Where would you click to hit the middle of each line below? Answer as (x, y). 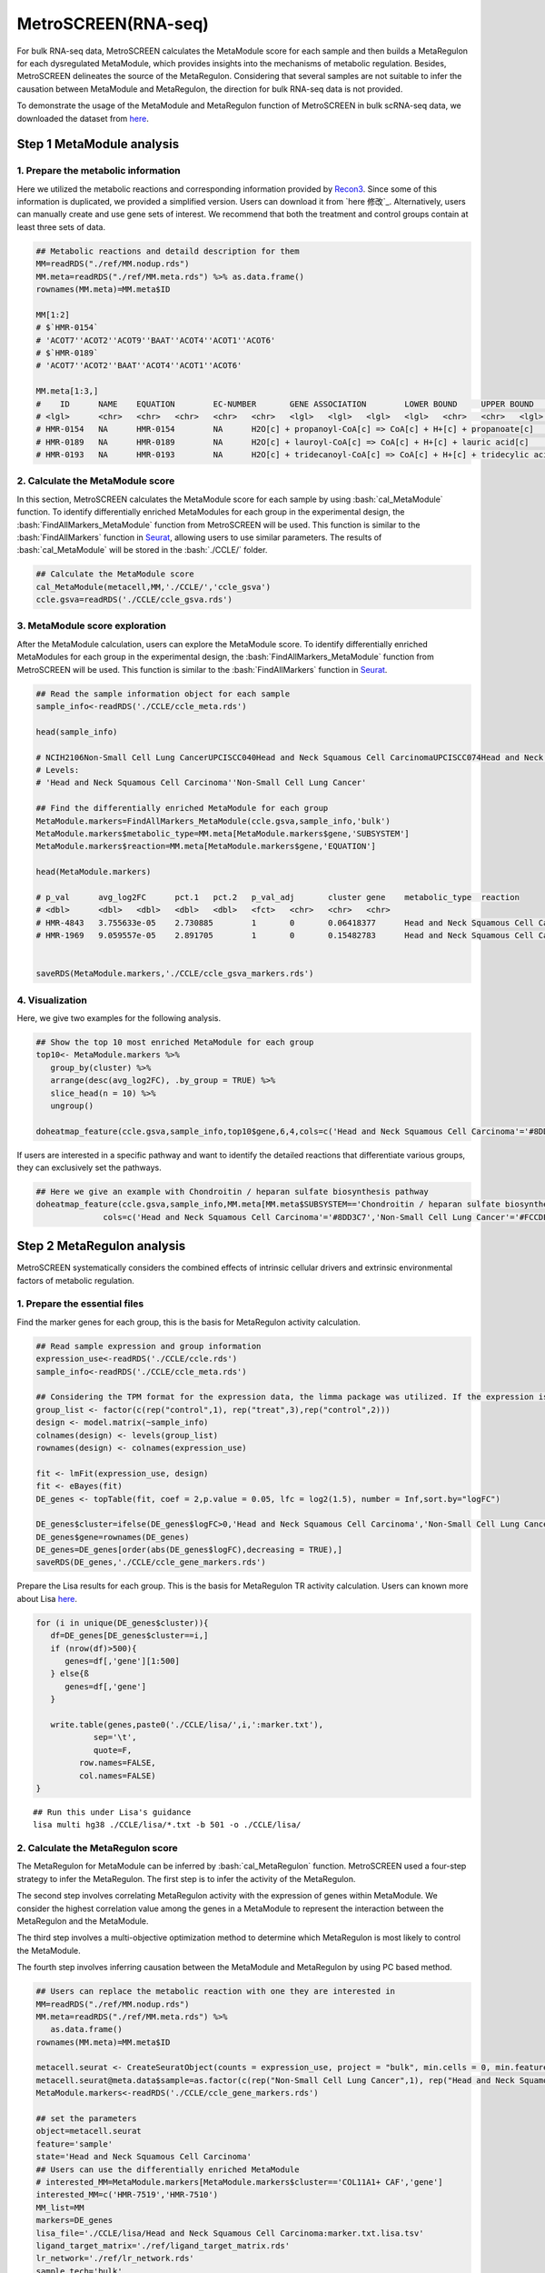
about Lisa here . (47, 1598)
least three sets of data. (61, 226)
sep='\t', (115, 1737)
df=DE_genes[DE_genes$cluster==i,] (129, 1636)
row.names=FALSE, (117, 1763)
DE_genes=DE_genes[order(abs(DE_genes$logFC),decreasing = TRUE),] (189, 1550)
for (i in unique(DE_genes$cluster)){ (122, 1622)
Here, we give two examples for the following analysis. (119, 1017)
